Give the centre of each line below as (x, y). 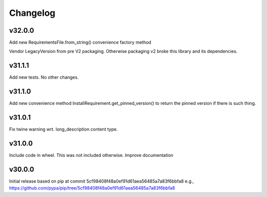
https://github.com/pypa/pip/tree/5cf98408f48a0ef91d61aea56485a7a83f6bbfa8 (92, 188)
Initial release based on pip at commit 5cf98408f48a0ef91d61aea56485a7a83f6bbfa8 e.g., (102, 181)
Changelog (32, 13)
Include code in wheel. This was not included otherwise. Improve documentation (91, 155)
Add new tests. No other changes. (44, 77)
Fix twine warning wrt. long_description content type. (64, 129)
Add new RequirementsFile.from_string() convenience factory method (80, 43)
